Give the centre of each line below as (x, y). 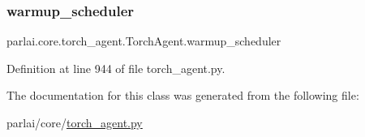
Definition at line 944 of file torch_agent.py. (116, 68)
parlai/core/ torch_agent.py (75, 122)
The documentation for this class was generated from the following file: (183, 95)
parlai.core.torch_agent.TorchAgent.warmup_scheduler (144, 41)
